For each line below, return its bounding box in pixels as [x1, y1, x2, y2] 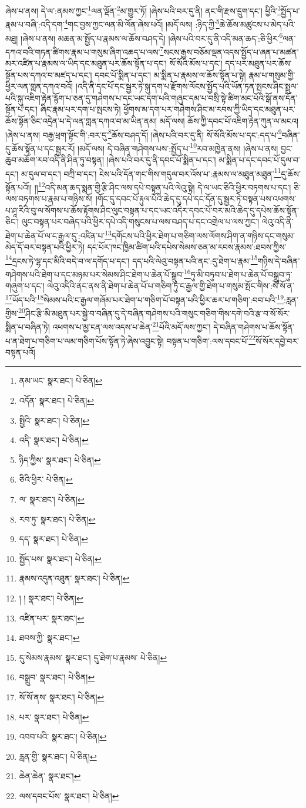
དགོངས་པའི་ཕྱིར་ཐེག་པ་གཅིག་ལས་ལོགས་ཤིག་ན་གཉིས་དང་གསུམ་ [111, 229, 295, 241]
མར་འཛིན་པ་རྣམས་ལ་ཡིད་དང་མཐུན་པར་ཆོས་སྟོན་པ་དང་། [5, 57, 167, 69]
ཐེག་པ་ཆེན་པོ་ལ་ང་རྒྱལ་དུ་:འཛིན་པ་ [5, 229, 105, 241]
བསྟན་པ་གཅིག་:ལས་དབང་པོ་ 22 [166, 332, 255, 347]
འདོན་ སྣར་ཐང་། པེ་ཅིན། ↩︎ [19, 394, 95, 407]
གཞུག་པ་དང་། [5, 280, 45, 292]
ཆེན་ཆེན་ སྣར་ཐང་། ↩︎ [19, 770, 81, 782]
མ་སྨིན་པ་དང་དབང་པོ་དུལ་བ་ [218, 154, 300, 166]
